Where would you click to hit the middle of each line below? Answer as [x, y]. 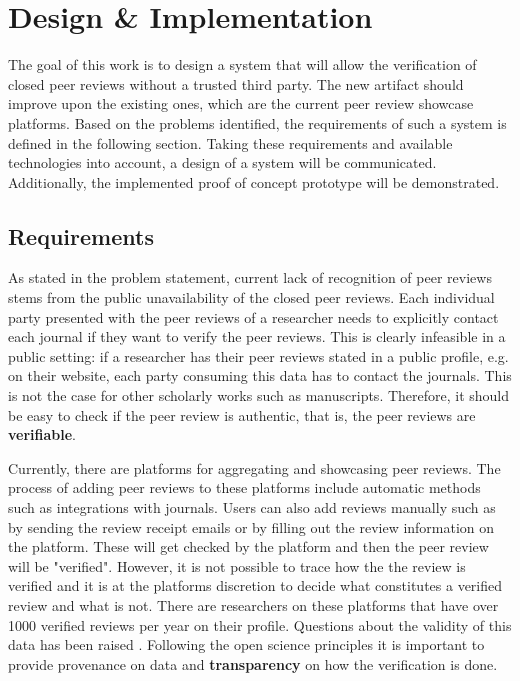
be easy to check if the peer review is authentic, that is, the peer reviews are [242, 414]
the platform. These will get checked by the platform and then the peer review [248, 546]
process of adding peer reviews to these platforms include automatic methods [244, 487]
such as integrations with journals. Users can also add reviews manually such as [252, 507]
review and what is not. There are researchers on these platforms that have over [253, 604]
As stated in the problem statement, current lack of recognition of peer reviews [250, 277]
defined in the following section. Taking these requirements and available [230, 142]
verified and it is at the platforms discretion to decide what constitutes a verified [255, 585]
